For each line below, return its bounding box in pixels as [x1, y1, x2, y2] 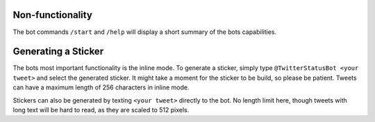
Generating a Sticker [12, 46, 104, 58]
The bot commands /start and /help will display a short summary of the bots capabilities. [12, 28, 277, 36]
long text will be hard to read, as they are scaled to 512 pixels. [12, 105, 190, 114]
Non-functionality [12, 9, 93, 21]
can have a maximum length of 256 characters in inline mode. [12, 83, 190, 91]
